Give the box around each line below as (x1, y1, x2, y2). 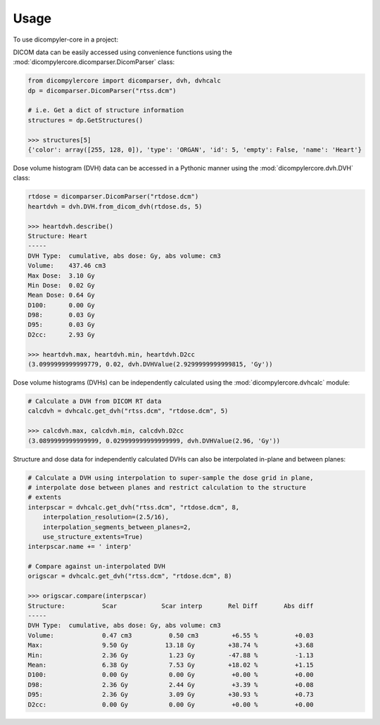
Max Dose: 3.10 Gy (27, 271, 95, 280)
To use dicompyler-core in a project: (13, 35, 119, 44)
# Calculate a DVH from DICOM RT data (27, 397, 162, 405)
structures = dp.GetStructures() (27, 116, 144, 124)
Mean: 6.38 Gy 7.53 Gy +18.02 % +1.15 (27, 661, 314, 669)
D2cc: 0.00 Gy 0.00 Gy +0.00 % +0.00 (27, 700, 314, 708)
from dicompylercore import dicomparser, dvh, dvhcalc (27, 77, 221, 85)
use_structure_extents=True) (42, 533, 144, 540)
